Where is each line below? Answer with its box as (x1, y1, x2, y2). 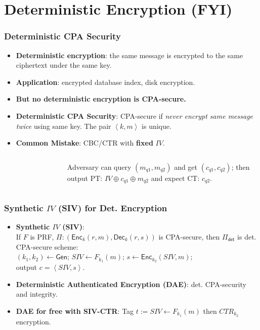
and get (174, 161, 198, 172)
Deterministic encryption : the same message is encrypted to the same (16, 50, 243, 60)
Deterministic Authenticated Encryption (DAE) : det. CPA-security (16, 278, 246, 289)
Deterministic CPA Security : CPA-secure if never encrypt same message (16, 110, 253, 121)
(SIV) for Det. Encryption (58, 202, 167, 214)
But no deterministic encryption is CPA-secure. (16, 93, 186, 104)
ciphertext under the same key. (16, 60, 112, 70)
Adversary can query (67, 161, 132, 172)
